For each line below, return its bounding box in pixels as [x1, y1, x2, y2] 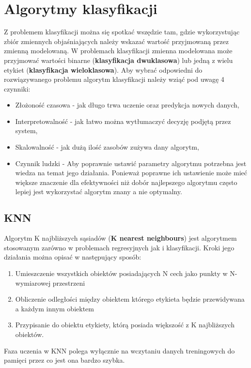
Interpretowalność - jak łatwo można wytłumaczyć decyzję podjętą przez [15, 116, 231, 126]
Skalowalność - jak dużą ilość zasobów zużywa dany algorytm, [15, 142, 199, 152]
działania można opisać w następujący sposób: [4, 252, 141, 262]
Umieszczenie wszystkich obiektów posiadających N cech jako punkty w [15, 268, 228, 278]
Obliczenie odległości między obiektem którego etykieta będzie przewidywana [15, 294, 245, 304]
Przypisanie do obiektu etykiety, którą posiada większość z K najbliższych [15, 320, 235, 330]
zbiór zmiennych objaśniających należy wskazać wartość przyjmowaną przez [4, 36, 229, 46]
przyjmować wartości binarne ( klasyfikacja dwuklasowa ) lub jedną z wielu [4, 55, 233, 65]
